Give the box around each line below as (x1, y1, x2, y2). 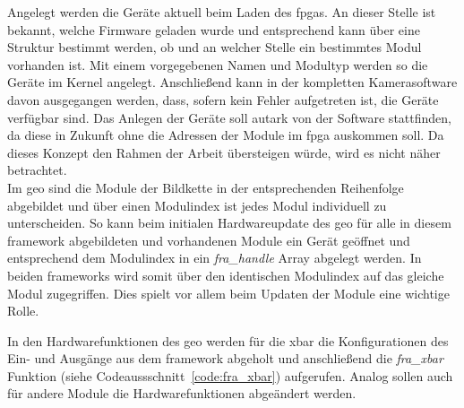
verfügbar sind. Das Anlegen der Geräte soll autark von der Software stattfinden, (7, 108, 451, 126)
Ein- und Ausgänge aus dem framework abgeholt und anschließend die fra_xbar (7, 349, 443, 368)
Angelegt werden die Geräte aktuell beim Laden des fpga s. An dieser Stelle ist (7, 3, 436, 21)
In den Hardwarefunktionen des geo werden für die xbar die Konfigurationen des (7, 331, 449, 350)
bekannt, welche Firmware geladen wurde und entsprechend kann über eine (7, 20, 420, 39)
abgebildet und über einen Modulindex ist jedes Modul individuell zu (7, 195, 387, 214)
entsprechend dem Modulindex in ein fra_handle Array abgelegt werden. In (7, 248, 422, 267)
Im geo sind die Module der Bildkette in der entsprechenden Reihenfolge (7, 178, 404, 196)
